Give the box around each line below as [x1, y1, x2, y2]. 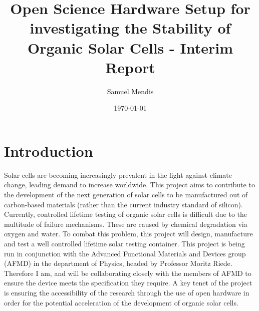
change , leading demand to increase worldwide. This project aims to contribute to [4, 179, 255, 190]
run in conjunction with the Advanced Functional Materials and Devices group [4, 248, 246, 258]
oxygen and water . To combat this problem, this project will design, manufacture [4, 228, 253, 239]
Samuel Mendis [107, 86, 154, 96]
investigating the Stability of [30, 18, 231, 38]
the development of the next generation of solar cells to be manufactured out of [4, 189, 248, 199]
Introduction [4, 140, 93, 161]
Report [105, 57, 155, 77]
